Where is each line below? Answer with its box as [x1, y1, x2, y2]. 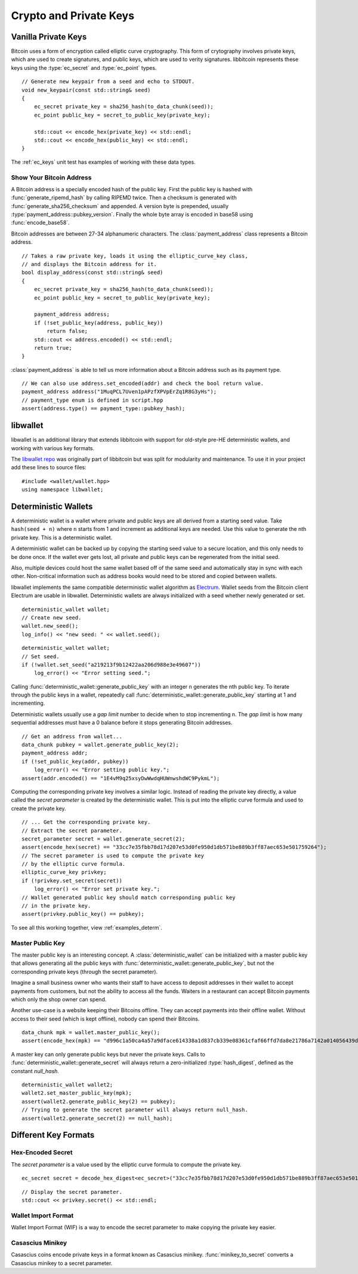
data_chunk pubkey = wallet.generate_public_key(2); [21, 741, 179, 748]
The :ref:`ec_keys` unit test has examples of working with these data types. [11, 158, 196, 166]
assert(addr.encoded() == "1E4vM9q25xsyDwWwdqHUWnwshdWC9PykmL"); [21, 775, 220, 781]
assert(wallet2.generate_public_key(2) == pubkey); [21, 1098, 176, 1105]
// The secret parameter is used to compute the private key [21, 852, 204, 859]
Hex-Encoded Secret [11, 1148, 73, 1157]
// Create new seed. [21, 614, 82, 621]
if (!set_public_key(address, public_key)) [33, 319, 163, 326]
